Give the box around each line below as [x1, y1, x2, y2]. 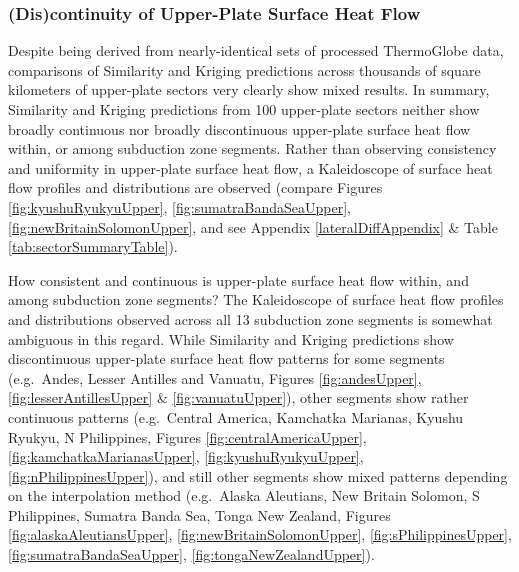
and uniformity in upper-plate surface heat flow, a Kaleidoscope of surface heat [8, 157, 493, 178]
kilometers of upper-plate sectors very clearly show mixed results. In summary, [8, 79, 490, 100]
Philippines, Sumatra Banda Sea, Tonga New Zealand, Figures [8, 504, 391, 525]
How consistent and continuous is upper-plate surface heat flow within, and [8, 269, 469, 290]
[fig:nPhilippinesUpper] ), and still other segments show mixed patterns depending [8, 465, 508, 486]
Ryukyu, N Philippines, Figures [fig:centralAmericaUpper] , [8, 426, 367, 447]
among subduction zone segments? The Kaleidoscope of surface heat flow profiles [8, 289, 504, 310]
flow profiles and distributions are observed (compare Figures [8, 177, 383, 198]
